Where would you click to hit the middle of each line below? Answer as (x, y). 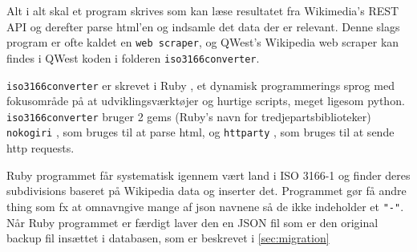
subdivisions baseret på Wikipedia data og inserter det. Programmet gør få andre (206, 191)
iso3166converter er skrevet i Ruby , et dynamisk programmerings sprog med (200, 85)
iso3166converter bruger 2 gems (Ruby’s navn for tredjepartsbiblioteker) (189, 116)
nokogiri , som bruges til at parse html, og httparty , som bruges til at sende (200, 132)
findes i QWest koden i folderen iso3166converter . (133, 57)
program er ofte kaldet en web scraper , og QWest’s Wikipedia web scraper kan (203, 42)
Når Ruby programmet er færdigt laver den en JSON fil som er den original (192, 222)
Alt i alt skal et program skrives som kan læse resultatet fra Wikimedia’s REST (203, 10)
